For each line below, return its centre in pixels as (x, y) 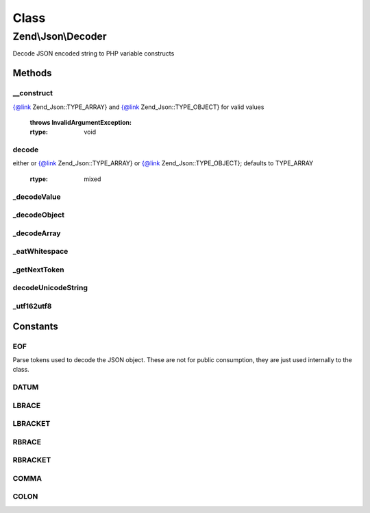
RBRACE (27, 442)
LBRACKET (32, 424)
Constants (35, 326)
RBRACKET (32, 460)
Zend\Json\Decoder (60, 36)
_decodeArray (37, 233)
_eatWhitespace (40, 252)
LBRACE (27, 405)
